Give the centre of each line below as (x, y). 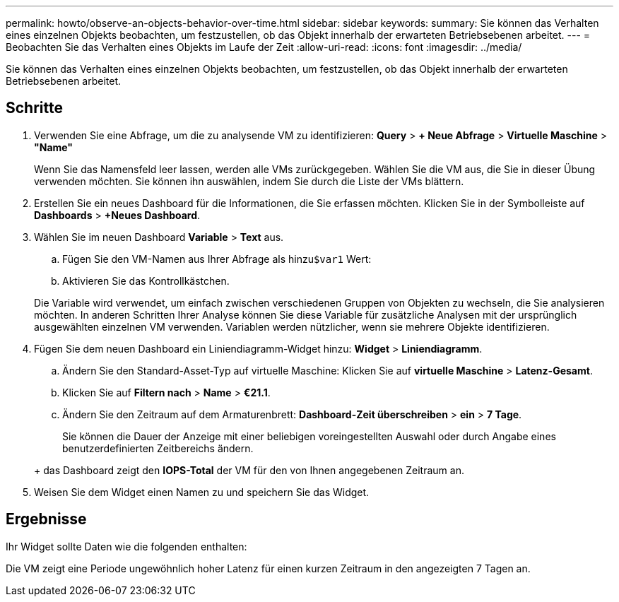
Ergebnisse (46, 519)
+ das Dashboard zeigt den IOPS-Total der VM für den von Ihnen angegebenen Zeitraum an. (249, 470)
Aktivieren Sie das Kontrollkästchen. (146, 281)
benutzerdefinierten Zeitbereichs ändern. (158, 448)
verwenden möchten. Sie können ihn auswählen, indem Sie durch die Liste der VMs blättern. (249, 181)
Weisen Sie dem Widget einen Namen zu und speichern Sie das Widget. (202, 492)
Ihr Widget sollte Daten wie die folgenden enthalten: (126, 546)
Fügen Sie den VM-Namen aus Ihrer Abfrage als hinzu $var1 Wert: (217, 259)
